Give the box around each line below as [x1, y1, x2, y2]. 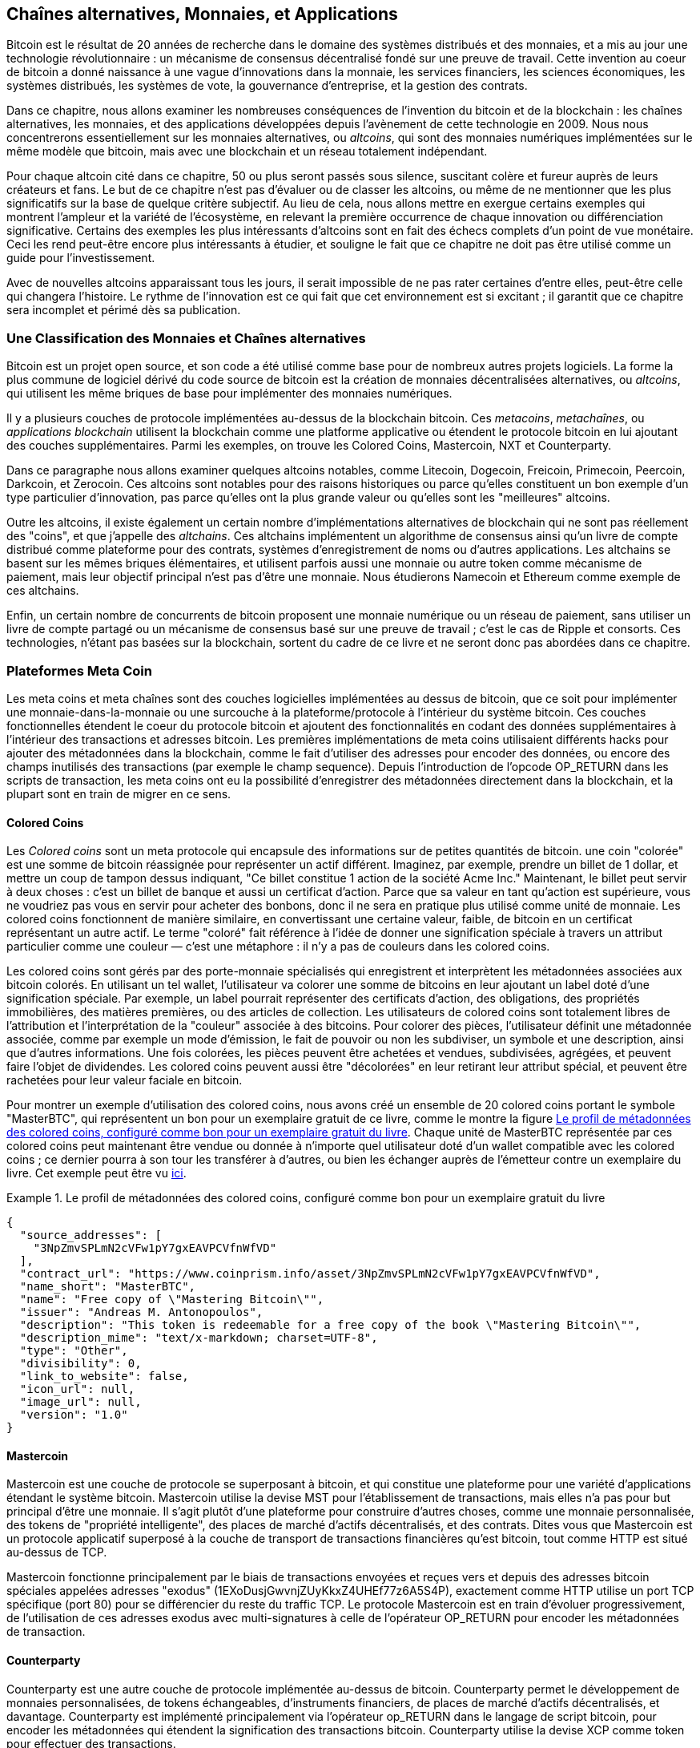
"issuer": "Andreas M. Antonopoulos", [19, 1306, 264, 1319]
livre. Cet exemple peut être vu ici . [6, 1166, 187, 1181]
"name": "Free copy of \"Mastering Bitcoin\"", [19, 1293, 324, 1306]
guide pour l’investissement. [6, 251, 155, 265]
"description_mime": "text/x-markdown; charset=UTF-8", [19, 1331, 378, 1345]
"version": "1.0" [19, 1408, 128, 1422]
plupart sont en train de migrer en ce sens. [6, 786, 231, 801]
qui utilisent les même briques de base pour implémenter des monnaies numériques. [6, 386, 453, 401]
